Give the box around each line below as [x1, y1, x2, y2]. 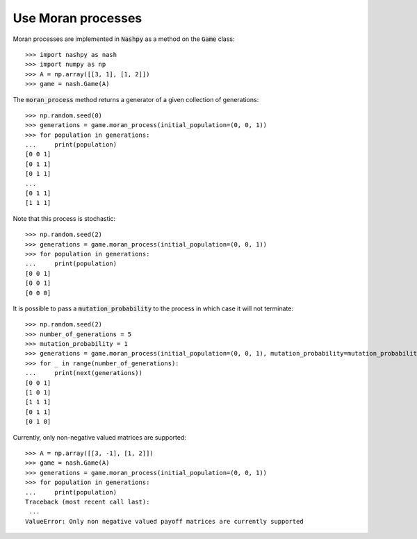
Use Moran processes [13, 10, 142, 26]
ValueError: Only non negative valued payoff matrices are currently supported [25, 517, 304, 525]
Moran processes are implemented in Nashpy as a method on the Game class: [13, 35, 235, 43]
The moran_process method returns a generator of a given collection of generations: [13, 95, 259, 103]
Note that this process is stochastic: [13, 214, 116, 222]
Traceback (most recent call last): [25, 497, 150, 506]
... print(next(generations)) [25, 369, 142, 377]
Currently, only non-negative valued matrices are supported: [13, 433, 187, 441]
